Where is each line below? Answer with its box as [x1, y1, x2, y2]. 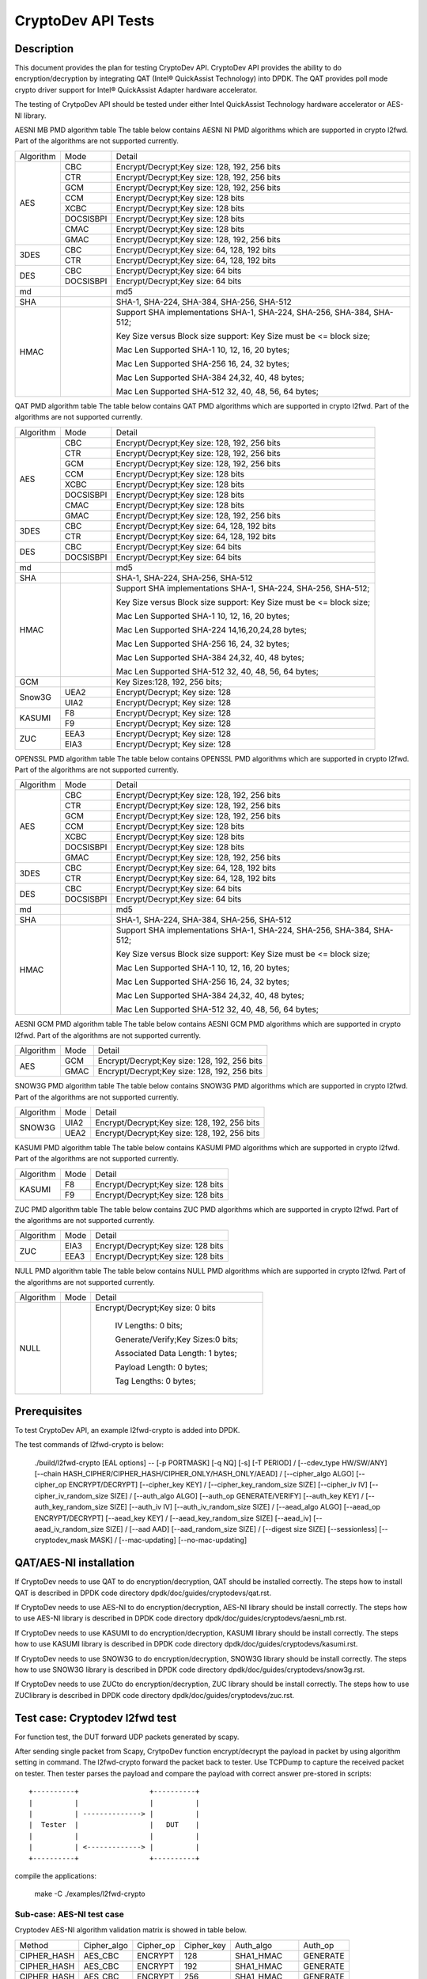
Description [14, 42, 74, 55]
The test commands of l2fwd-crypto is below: [14, 1440, 164, 1449]
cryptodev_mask [34, 1536, 89, 1545]
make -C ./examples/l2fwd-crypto [34, 1889, 145, 1899]
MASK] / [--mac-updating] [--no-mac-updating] [89, 1536, 248, 1545]
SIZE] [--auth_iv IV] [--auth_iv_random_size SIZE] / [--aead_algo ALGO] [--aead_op [109, 1502, 381, 1512]
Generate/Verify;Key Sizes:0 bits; [115, 1334, 239, 1345]
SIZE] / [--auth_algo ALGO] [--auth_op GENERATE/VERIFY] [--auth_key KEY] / [109, 1491, 364, 1500]
